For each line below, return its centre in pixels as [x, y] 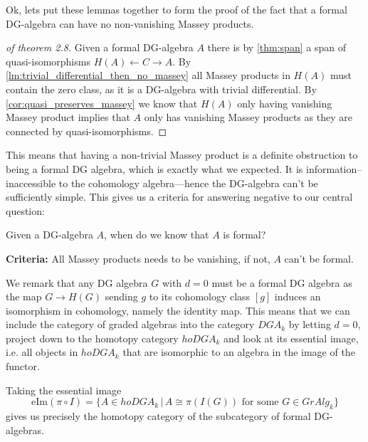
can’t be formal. [319, 258]
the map [24, 296]
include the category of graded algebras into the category [130, 324]
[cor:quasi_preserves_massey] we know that [102, 103]
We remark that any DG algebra [77, 282]
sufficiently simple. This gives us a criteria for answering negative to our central [179, 197]
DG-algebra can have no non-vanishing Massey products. [130, 23]
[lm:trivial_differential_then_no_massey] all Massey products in [148, 75]
